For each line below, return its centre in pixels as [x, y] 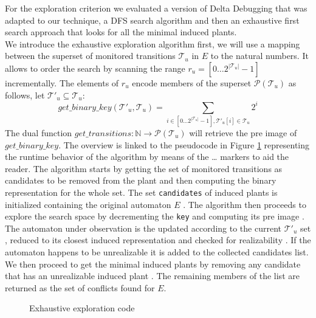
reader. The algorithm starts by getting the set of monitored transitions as [144, 168]
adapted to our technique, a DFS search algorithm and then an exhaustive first [152, 20]
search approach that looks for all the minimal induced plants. [121, 32]
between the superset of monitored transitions [90, 56]
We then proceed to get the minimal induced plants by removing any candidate [153, 264]
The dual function [39, 132]
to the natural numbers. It [259, 56]
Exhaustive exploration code [82, 308]
